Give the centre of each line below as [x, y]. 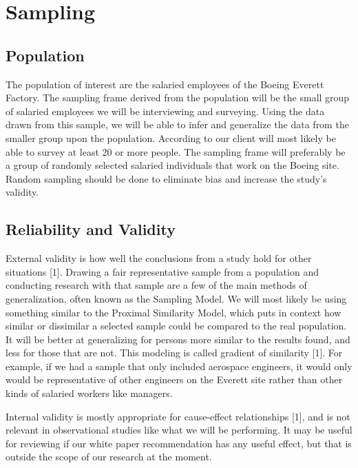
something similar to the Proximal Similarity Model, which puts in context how [173, 312]
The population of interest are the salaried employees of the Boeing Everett [165, 84]
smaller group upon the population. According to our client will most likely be [171, 138]
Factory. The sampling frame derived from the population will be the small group [178, 98]
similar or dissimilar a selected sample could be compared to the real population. [176, 326]
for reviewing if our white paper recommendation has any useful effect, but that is [179, 443]
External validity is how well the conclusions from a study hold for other [159, 258]
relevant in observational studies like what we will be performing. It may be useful [179, 430]
